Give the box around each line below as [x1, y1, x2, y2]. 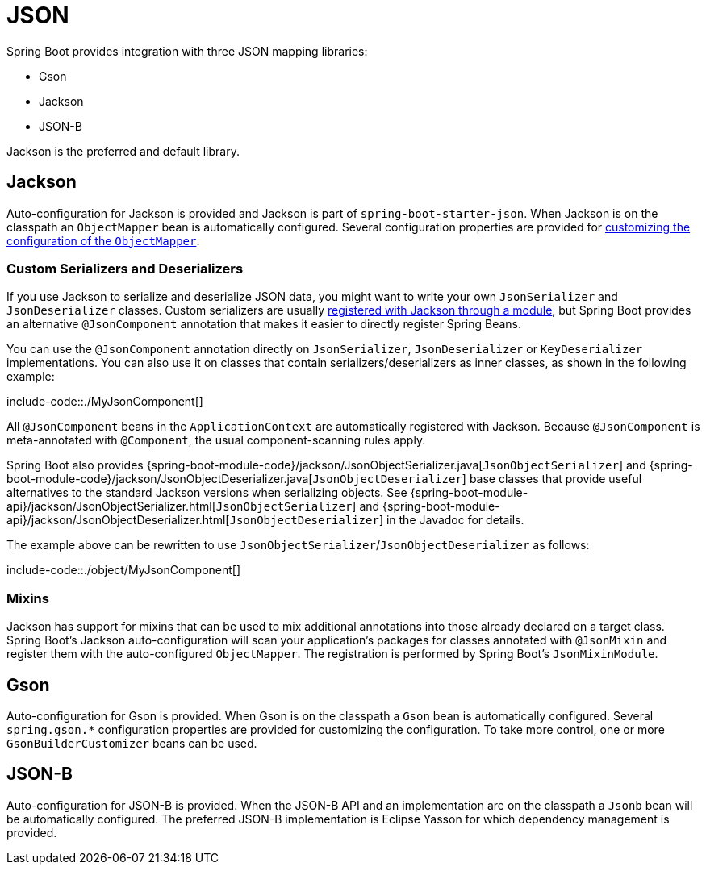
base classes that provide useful [469, 472, 642, 486]
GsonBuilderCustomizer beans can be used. [6, 736, 257, 750]
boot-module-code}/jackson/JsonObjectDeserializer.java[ [6, 472, 313, 486]
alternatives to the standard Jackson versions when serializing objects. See [6, 486, 407, 500]
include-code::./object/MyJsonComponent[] [6, 563, 241, 577]
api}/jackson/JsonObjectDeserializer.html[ [6, 513, 230, 527]
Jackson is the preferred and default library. [6, 144, 240, 158]
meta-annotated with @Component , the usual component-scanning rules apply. [6, 433, 426, 448]
